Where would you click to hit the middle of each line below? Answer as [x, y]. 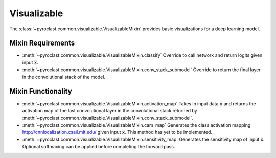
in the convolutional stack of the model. [64, 77]
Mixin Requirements [42, 43]
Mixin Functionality [41, 91]
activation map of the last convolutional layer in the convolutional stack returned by [110, 110]
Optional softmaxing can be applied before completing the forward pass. [99, 146]
